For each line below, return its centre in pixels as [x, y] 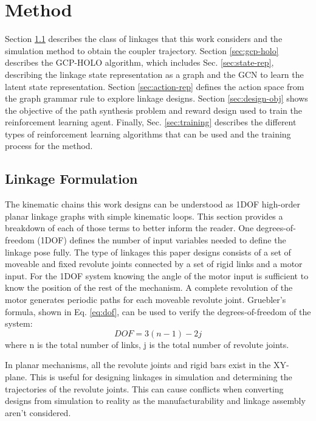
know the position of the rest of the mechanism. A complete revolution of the [149, 287]
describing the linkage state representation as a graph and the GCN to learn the [154, 74]
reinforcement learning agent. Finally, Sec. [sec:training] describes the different [151, 122]
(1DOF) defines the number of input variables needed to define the [162, 240]
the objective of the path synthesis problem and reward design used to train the [153, 110]
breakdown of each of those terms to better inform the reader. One [129, 228]
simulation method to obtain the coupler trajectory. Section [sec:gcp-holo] [142, 50]
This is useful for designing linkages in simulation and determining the [161, 376]
